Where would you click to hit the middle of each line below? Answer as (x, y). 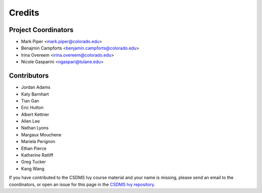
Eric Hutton (32, 108)
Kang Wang (33, 169)
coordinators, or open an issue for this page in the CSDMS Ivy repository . (82, 184)
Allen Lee (31, 121)
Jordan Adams (36, 87)
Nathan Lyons (35, 128)
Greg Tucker (33, 162)
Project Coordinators (41, 30)
